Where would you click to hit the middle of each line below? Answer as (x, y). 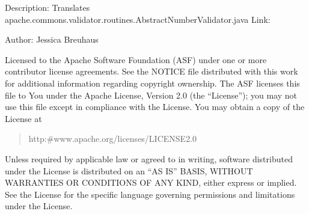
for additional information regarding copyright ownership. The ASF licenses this (152, 83)
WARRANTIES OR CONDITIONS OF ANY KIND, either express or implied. (151, 182)
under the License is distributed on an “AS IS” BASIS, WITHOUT (129, 170)
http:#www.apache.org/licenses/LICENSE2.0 (113, 139)
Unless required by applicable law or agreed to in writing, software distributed (149, 158)
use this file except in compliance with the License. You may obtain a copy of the (155, 107)
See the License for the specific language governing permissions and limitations (150, 194)
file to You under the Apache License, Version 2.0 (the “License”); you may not (151, 95)
